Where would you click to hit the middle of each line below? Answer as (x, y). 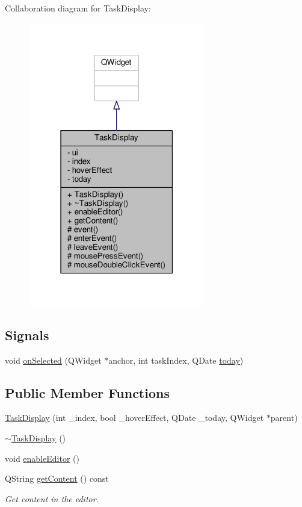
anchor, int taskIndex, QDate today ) (176, 360)
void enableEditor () (42, 458)
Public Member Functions (87, 392)
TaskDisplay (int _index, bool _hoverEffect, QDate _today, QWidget (134, 418)
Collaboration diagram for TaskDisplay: (78, 8)
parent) (284, 418)
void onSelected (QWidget (53, 360)
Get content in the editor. (52, 498)
